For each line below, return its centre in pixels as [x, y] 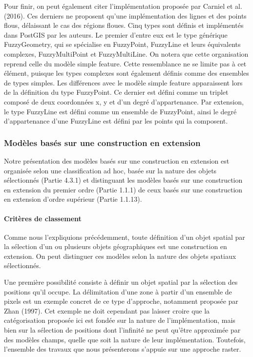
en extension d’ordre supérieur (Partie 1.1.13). [73, 199]
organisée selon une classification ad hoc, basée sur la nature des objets [110, 170]
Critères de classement [43, 218]
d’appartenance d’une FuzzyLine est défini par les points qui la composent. [116, 121]
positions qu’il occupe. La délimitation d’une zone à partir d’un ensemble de [118, 291]
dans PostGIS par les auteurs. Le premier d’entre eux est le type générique [116, 34]
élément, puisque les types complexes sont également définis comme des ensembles [126, 73]
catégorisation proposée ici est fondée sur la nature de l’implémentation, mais [120, 320]
